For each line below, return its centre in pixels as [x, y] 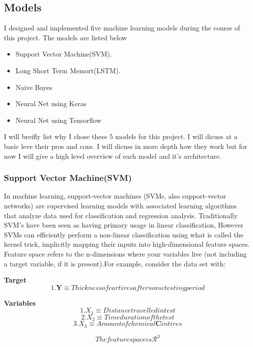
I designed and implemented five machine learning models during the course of [122, 28]
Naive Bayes [34, 87]
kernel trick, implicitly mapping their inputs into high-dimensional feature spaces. [127, 244]
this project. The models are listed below [66, 37]
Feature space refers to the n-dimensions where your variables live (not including [125, 253]
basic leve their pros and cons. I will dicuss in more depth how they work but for [126, 146]
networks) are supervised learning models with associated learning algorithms [121, 205]
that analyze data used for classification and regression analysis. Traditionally [121, 215]
